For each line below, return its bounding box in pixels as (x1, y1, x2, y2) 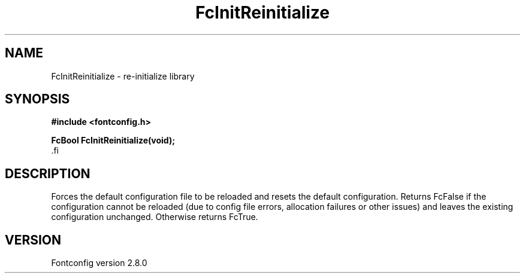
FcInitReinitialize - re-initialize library (51, 71, 195, 81)
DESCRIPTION (5, 166, 90, 181)
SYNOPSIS (5, 91, 70, 107)
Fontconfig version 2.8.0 (51, 258, 147, 268)
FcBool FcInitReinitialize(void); (51, 135, 175, 146)
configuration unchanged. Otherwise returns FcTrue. (51, 212, 258, 222)
